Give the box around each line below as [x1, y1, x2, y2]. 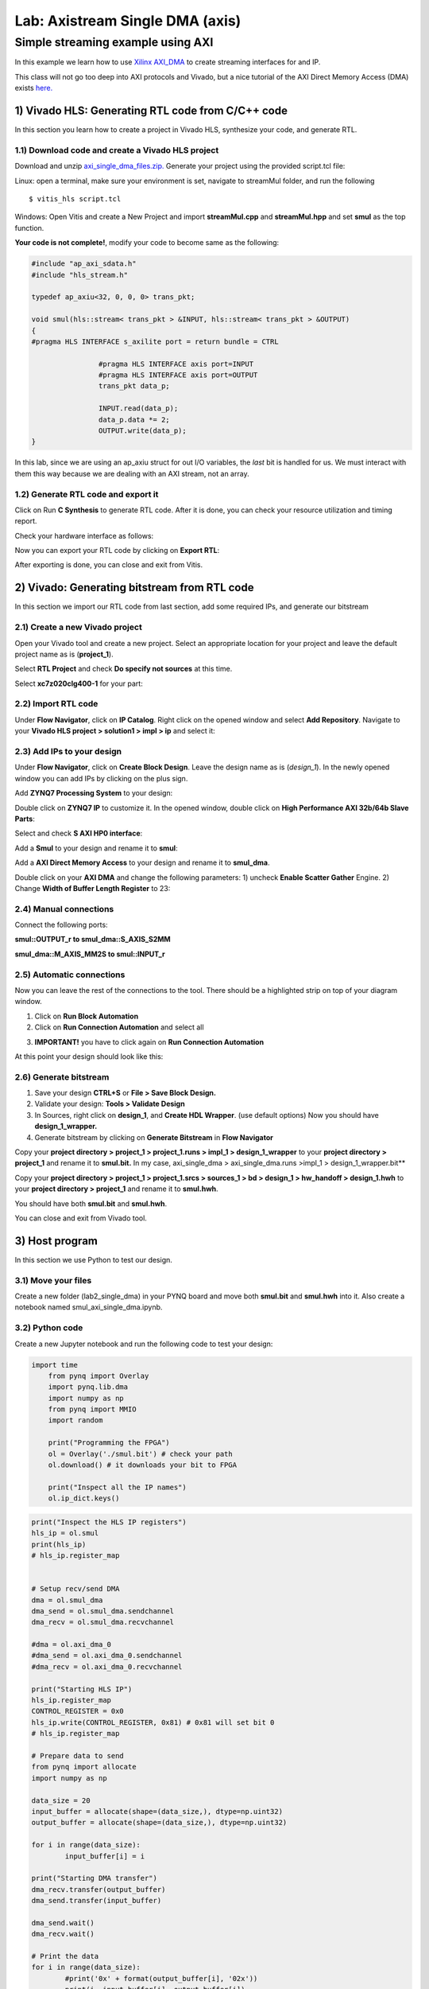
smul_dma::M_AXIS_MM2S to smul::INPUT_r [14, 949, 166, 959]
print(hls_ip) [31, 1539, 87, 1549]
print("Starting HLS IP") [31, 1684, 133, 1694]
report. [14, 516, 37, 526]
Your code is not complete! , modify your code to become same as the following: [14, 238, 280, 247]
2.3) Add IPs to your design [14, 746, 122, 757]
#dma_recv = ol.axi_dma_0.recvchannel [31, 1662, 183, 1671]
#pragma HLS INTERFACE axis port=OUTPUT [98, 371, 258, 380]
